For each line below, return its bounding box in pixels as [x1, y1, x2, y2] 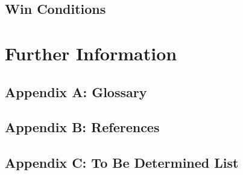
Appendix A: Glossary [5, 82, 147, 101]
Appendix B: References [5, 118, 160, 136]
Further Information [5, 40, 177, 65]
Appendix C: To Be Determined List [5, 153, 239, 172]
